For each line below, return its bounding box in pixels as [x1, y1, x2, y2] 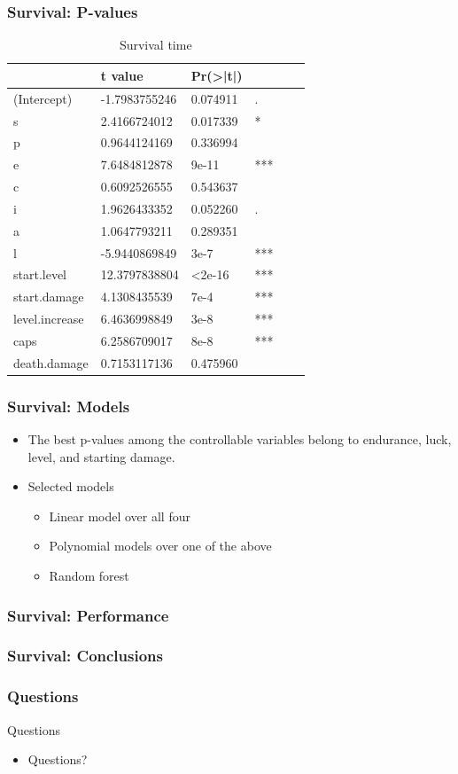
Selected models [27, 477, 114, 496]
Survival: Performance [7, 604, 169, 626]
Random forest [49, 567, 129, 585]
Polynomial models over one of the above [49, 536, 272, 555]
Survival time [119, 35, 192, 54]
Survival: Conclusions [7, 645, 163, 667]
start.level [13, 265, 67, 284]
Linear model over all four [49, 506, 190, 525]
